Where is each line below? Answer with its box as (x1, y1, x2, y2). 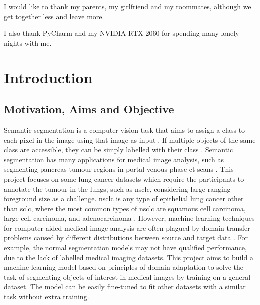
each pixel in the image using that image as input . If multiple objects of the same (4, 134, 256, 145)
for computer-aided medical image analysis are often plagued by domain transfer (4, 222, 250, 233)
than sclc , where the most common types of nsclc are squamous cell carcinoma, (4, 203, 246, 213)
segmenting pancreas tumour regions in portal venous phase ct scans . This (4, 164, 234, 174)
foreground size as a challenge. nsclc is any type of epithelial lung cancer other (4, 193, 244, 204)
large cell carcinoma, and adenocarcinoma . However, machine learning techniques (4, 213, 255, 223)
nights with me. (4, 37, 52, 48)
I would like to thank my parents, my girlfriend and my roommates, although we (4, 1, 251, 11)
